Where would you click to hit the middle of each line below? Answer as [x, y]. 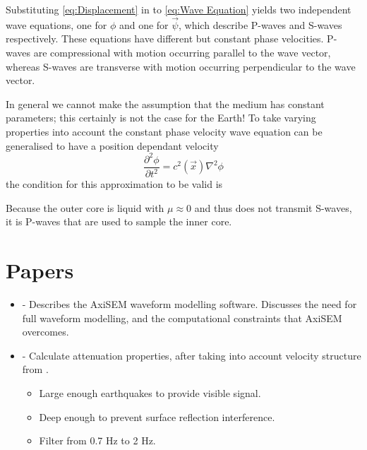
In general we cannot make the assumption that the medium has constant [165, 103]
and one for [144, 24]
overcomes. [46, 332]
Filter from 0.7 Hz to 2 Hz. [97, 440]
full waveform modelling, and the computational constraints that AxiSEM [182, 318]
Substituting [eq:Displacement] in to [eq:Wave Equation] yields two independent [179, 9]
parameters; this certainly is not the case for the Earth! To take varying [161, 118]
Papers [40, 270]
